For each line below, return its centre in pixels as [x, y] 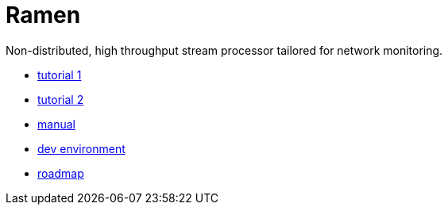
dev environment [81, 148]
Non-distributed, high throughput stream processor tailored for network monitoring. [224, 50]
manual [56, 124]
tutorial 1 [60, 75]
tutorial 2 [61, 99]
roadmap [61, 173]
